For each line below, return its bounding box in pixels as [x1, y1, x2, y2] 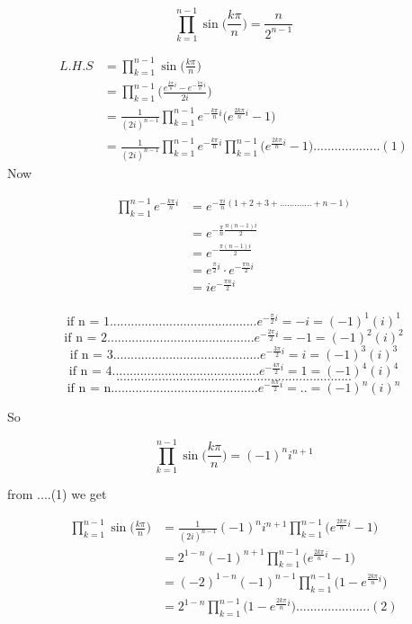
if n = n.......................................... [67, 382, 258, 396]
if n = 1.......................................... [67, 315, 257, 328]
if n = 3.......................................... [69, 348, 261, 361]
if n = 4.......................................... [68, 365, 260, 379]
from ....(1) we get [7, 485, 107, 504]
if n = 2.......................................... [64, 332, 255, 345]
